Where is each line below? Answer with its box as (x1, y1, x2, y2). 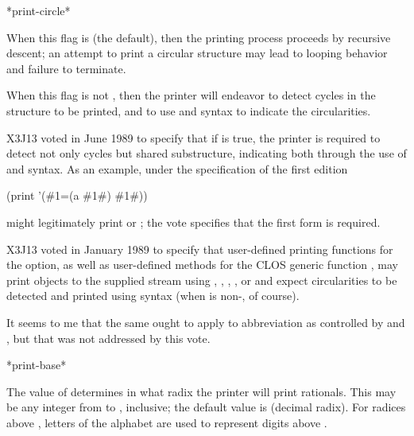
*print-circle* (6, 2, 71, 18)
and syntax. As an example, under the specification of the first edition (6, 160, 348, 177)
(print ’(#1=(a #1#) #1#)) (6, 187, 148, 204)
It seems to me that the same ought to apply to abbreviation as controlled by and (6, 313, 405, 330)
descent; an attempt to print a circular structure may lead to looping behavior (6, 45, 388, 61)
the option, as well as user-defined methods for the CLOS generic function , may (6, 256, 398, 273)
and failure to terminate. (6, 60, 126, 76)
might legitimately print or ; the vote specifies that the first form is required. (6, 213, 381, 230)
